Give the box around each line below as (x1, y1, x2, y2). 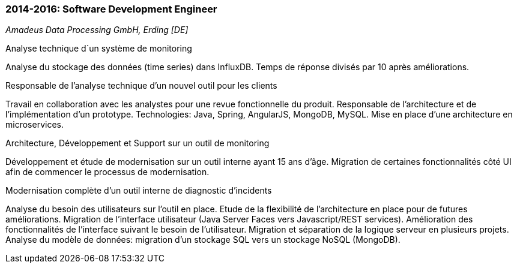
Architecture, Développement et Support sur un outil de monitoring (5, 138, 270, 149)
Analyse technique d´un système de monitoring (5, 43, 192, 54)
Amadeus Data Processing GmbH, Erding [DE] (5, 25, 189, 35)
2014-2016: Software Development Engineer (5, 3, 217, 15)
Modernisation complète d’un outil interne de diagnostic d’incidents (5, 185, 272, 196)
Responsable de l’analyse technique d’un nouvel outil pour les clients (5, 80, 277, 91)
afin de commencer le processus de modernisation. (5, 167, 210, 177)
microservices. (5, 119, 64, 130)
